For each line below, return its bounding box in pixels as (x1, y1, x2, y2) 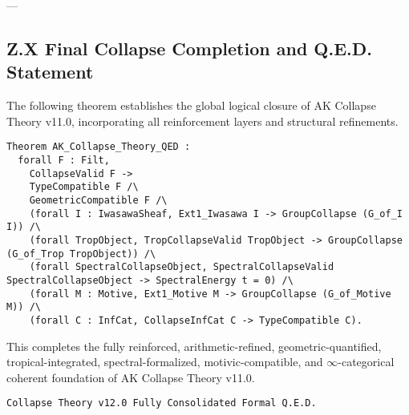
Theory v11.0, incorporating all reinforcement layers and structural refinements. (6, 112, 399, 129)
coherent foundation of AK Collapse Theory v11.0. (6, 369, 255, 385)
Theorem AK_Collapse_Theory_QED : (6, 141, 191, 153)
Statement (6, 59, 94, 84)
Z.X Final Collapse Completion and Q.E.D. (6, 35, 372, 60)
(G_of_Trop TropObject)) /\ (6, 248, 156, 260)
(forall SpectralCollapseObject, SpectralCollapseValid (29, 261, 334, 273)
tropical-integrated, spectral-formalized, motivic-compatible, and (6, 353, 323, 370)
